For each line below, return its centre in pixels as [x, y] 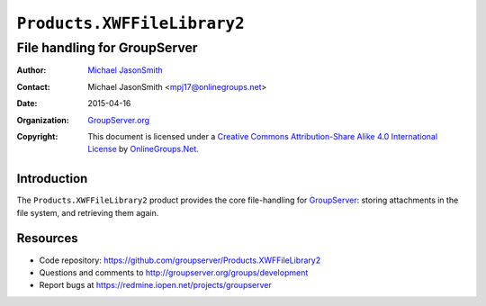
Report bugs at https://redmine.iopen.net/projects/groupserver [155, 285]
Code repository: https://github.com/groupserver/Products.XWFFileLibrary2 [180, 260]
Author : [31, 70]
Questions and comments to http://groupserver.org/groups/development [174, 272]
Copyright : [37, 136]
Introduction [52, 179]
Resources [47, 238]
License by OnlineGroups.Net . [144, 149]
